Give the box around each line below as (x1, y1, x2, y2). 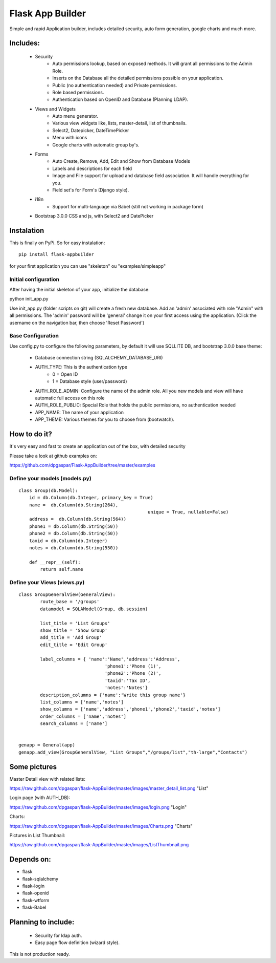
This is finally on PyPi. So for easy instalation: (9, 240, 105, 246)
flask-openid (22, 890, 49, 896)
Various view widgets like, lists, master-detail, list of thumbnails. (52, 120, 187, 126)
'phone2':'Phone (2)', (104, 671, 162, 676)
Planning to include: (9, 918, 75, 926)
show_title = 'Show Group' (40, 628, 108, 633)
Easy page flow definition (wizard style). (35, 939, 120, 946)
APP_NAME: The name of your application (35, 409, 124, 415)
